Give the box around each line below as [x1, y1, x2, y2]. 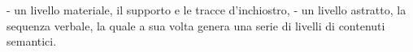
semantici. [7, 33, 57, 50]
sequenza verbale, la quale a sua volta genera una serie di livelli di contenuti [7, 17, 385, 34]
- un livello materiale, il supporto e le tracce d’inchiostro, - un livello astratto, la [7, 2, 406, 18]
